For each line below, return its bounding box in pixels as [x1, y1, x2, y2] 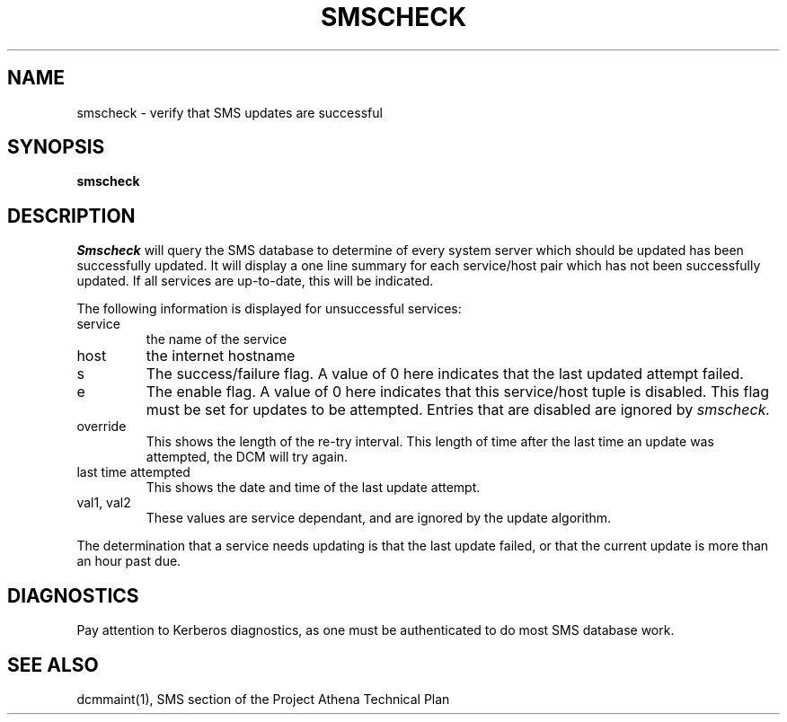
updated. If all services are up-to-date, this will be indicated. [76, 273, 434, 289]
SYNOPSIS [7, 136, 105, 159]
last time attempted [76, 464, 190, 480]
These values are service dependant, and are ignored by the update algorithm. [146, 510, 612, 526]
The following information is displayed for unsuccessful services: [76, 301, 462, 317]
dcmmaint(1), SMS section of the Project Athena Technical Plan [76, 691, 450, 707]
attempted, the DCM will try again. [146, 449, 349, 465]
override [76, 418, 127, 435]
